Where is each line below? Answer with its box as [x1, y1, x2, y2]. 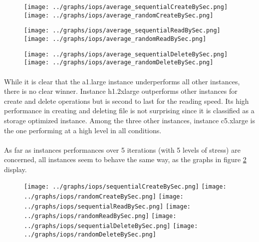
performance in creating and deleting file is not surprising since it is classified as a [4, 105, 255, 116]
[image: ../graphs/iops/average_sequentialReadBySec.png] [24, 27, 221, 34]
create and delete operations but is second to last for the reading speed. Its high [4, 95, 249, 106]
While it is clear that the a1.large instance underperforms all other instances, [4, 76, 240, 86]
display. [4, 164, 27, 174]
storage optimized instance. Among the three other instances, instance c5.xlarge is [4, 115, 256, 125]
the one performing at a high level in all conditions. [4, 125, 162, 135]
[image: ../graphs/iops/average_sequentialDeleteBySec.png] [24, 50, 228, 58]
